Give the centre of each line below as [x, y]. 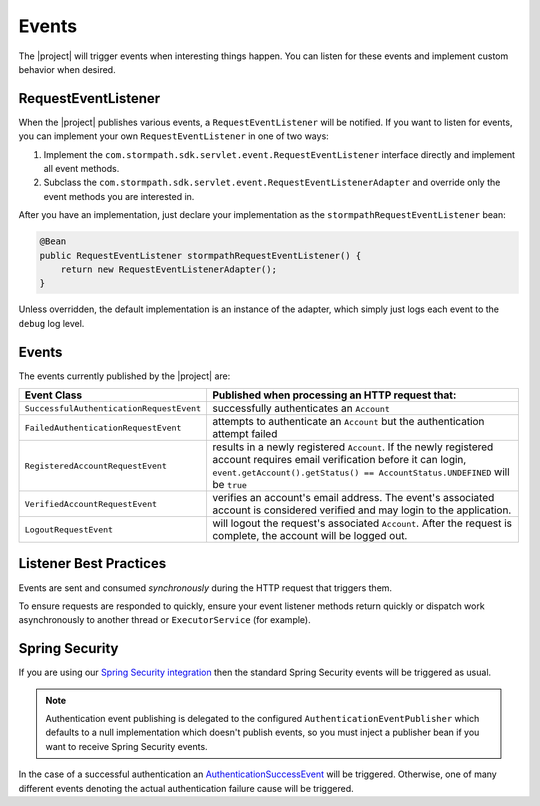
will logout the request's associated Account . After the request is [361, 523]
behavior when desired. [67, 69]
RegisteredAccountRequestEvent [95, 465]
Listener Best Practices [92, 563]
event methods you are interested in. [119, 196]
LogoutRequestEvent [69, 529]
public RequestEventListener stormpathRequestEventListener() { [200, 255]
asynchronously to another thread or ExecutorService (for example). [164, 620]
